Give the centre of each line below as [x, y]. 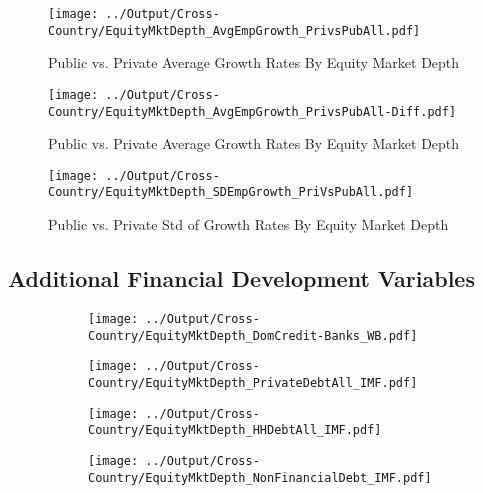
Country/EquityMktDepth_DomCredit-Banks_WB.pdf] [253, 335]
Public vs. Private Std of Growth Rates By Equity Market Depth [248, 224]
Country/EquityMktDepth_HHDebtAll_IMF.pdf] [235, 430]
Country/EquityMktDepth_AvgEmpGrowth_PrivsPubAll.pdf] [234, 30]
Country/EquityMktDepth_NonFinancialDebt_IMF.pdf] [260, 477]
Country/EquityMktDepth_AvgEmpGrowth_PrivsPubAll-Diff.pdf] [252, 111]
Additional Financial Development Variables [241, 278]
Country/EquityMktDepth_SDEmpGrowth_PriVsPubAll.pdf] [231, 192]
